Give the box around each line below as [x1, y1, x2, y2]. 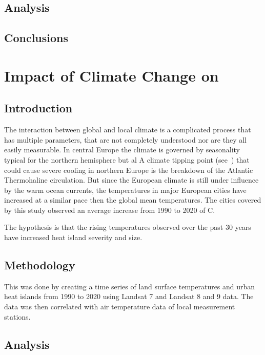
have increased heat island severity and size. [4, 232, 142, 243]
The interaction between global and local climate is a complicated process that [4, 124, 251, 135]
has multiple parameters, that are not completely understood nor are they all [4, 134, 247, 145]
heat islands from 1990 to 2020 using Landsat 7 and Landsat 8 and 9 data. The [4, 291, 254, 302]
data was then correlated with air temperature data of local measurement [4, 301, 235, 312]
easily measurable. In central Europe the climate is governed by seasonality [4, 144, 240, 155]
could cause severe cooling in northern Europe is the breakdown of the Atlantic [4, 164, 253, 175]
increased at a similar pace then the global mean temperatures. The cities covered [4, 194, 261, 205]
